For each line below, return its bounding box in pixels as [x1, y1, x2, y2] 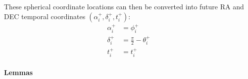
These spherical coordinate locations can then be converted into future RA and [4, 1, 244, 11]
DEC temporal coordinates [4, 11, 86, 21]
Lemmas [4, 67, 33, 78]
